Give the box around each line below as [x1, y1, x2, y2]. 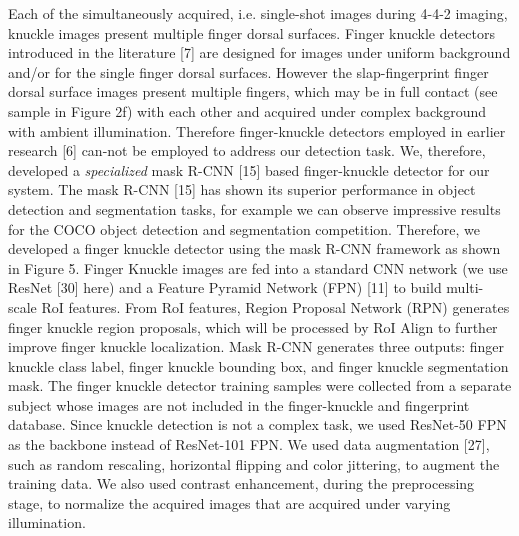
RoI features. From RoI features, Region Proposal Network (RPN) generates [41, 296, 510, 317]
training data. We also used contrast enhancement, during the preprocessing [8, 473, 475, 494]
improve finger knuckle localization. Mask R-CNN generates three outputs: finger [8, 336, 505, 357]
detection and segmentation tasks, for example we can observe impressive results [8, 198, 501, 219]
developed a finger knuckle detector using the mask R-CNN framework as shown [8, 238, 501, 259]
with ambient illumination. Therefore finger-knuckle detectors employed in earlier [8, 120, 506, 141]
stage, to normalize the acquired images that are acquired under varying [8, 492, 451, 513]
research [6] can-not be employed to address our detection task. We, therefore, [8, 140, 486, 161]
